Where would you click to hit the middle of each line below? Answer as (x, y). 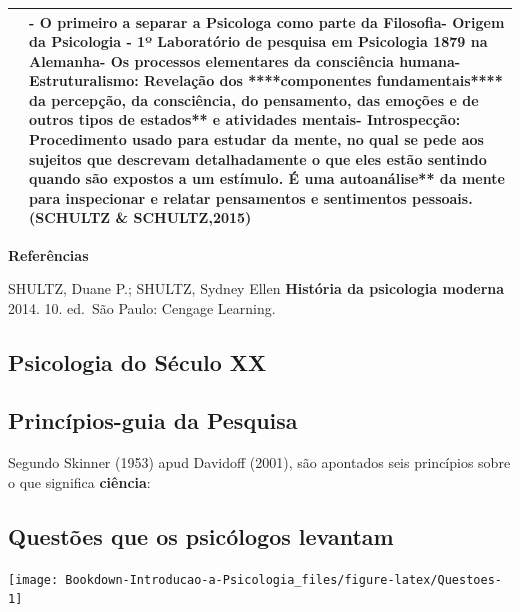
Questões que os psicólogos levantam (201, 535)
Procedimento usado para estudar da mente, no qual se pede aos (256, 139)
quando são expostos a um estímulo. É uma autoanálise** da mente (267, 178)
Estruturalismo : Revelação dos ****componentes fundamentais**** (266, 80)
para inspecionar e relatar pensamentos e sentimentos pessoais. (251, 197)
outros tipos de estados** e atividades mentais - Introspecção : (245, 119)
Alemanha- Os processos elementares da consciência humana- (245, 60)
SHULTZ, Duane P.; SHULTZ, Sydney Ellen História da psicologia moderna (256, 288)
